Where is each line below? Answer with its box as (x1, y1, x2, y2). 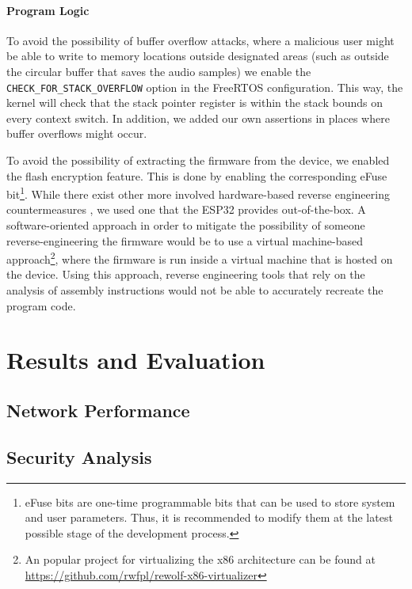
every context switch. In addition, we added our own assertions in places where (6, 109, 390, 126)
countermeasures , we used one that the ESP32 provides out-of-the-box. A (6, 201, 366, 218)
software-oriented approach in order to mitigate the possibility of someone (6, 217, 365, 234)
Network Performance (6, 398, 190, 423)
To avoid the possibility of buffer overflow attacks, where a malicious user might (6, 32, 395, 48)
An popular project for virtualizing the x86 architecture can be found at (25, 551, 376, 568)
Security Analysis (6, 444, 152, 469)
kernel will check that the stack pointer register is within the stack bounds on (6, 94, 383, 111)
